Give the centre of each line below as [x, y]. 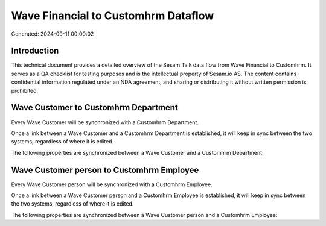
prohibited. [25, 90]
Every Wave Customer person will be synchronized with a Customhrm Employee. [112, 184]
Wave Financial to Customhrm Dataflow [113, 16]
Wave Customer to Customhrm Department [94, 108]
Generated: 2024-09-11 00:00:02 [53, 34]
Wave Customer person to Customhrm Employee [105, 170]
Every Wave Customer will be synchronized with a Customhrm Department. [105, 122]
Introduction [35, 51]
